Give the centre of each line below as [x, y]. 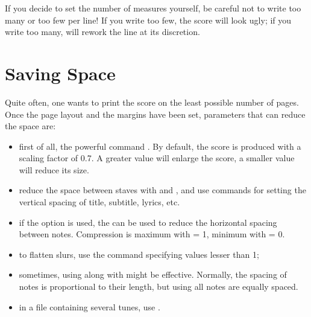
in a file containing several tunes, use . [90, 306]
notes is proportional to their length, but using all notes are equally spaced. [159, 287]
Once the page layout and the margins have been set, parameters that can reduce [155, 114]
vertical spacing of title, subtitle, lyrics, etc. [99, 202]
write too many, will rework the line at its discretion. [102, 32]
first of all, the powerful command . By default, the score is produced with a [160, 146]
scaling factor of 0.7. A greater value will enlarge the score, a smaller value [157, 158]
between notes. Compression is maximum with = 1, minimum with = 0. [152, 234]
